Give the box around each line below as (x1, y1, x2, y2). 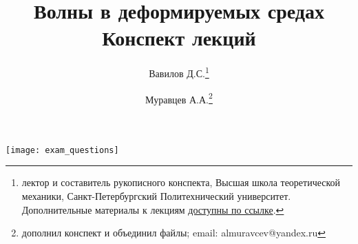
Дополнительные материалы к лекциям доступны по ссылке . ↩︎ (21, 202, 284, 216)
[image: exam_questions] (6, 145, 119, 155)
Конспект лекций (102, 23, 256, 52)
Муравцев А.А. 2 (145, 90, 213, 106)
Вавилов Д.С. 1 (149, 64, 209, 80)
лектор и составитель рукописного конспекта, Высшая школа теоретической (21, 175, 341, 190)
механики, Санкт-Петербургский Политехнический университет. (21, 189, 291, 203)
